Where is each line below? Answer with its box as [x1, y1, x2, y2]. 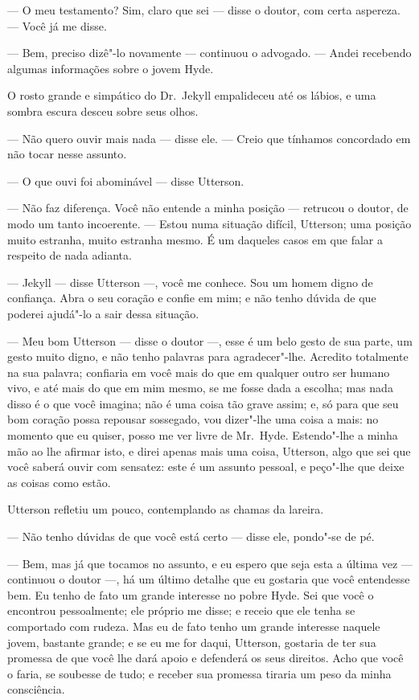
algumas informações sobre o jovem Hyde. [7, 59, 214, 76]
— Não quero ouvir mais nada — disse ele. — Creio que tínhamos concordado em [7, 129, 411, 146]
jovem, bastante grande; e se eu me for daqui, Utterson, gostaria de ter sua [7, 633, 376, 650]
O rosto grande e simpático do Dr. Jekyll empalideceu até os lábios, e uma [7, 87, 376, 104]
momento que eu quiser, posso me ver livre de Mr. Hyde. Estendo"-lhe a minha [7, 427, 398, 444]
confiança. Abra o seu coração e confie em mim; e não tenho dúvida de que [7, 289, 376, 306]
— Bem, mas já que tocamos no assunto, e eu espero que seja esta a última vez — [7, 555, 413, 571]
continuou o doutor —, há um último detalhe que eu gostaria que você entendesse [7, 571, 410, 587]
